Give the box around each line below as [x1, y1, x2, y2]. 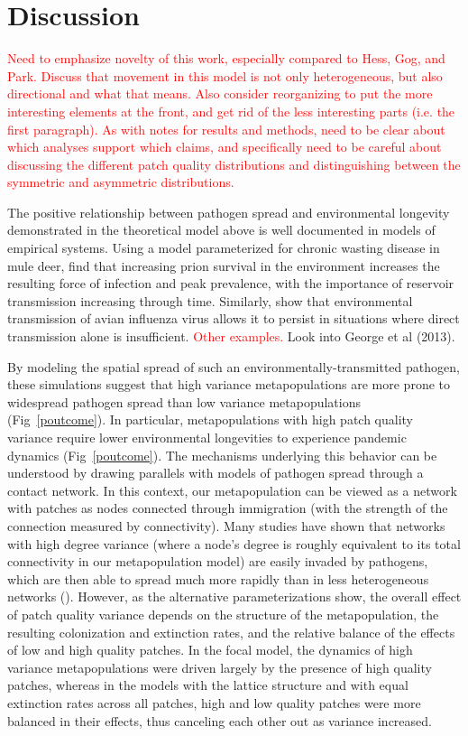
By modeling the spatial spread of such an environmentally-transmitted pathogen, [7, 357, 460, 376]
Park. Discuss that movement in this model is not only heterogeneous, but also [7, 66, 443, 85]
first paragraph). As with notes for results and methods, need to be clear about [7, 119, 445, 138]
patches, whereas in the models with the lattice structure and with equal [7, 675, 408, 694]
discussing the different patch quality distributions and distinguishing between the [7, 154, 461, 173]
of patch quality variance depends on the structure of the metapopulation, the [7, 604, 439, 623]
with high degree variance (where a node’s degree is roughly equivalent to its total [7, 534, 461, 553]
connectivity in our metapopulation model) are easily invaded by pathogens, [7, 552, 428, 571]
